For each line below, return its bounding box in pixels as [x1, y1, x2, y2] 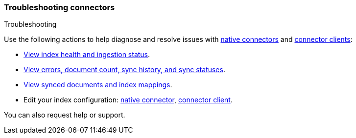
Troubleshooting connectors [4, 2, 115, 12]
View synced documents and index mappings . [24, 80, 172, 89]
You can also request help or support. [4, 111, 125, 119]
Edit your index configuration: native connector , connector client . [24, 96, 233, 104]
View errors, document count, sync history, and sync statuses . [24, 65, 225, 74]
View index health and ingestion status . [24, 50, 150, 59]
